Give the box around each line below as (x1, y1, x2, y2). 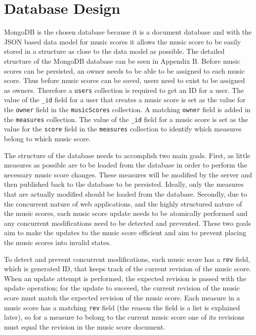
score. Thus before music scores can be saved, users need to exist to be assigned (4, 75, 245, 85)
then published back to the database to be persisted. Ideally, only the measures (4, 179, 244, 189)
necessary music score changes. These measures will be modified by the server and (4, 169, 253, 179)
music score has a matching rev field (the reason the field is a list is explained (4, 302, 240, 312)
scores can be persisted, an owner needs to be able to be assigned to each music (4, 65, 245, 76)
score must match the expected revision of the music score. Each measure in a (4, 292, 240, 302)
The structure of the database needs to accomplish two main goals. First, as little (4, 150, 251, 160)
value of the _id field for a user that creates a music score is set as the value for (4, 94, 246, 105)
